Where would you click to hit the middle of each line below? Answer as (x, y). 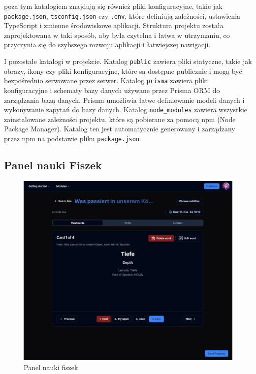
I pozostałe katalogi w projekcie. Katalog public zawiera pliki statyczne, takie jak (128, 61)
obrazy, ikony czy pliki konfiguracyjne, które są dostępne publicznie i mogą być (123, 71)
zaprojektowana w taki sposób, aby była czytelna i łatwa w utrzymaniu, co (117, 35)
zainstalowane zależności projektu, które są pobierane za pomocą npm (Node (120, 119)
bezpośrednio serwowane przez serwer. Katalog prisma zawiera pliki (106, 80)
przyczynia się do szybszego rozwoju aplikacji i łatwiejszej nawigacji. (107, 45)
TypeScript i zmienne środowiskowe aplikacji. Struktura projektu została (114, 25)
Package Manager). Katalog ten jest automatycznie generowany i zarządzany (120, 129)
